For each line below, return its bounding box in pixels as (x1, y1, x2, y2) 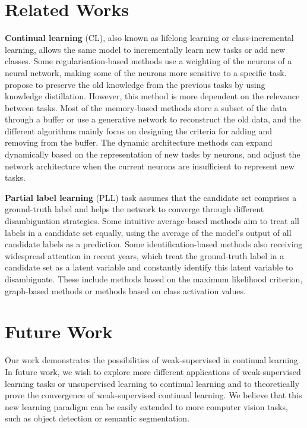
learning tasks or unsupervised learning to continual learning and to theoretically (5, 377, 300, 389)
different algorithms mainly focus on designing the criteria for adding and (5, 124, 273, 137)
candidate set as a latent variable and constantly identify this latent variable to (5, 261, 293, 273)
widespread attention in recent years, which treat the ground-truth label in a (5, 249, 284, 262)
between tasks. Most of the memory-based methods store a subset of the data (5, 101, 287, 114)
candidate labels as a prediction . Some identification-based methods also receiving (5, 238, 303, 250)
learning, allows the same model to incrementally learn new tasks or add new (5, 43, 286, 55)
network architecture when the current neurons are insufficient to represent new (5, 159, 295, 172)
